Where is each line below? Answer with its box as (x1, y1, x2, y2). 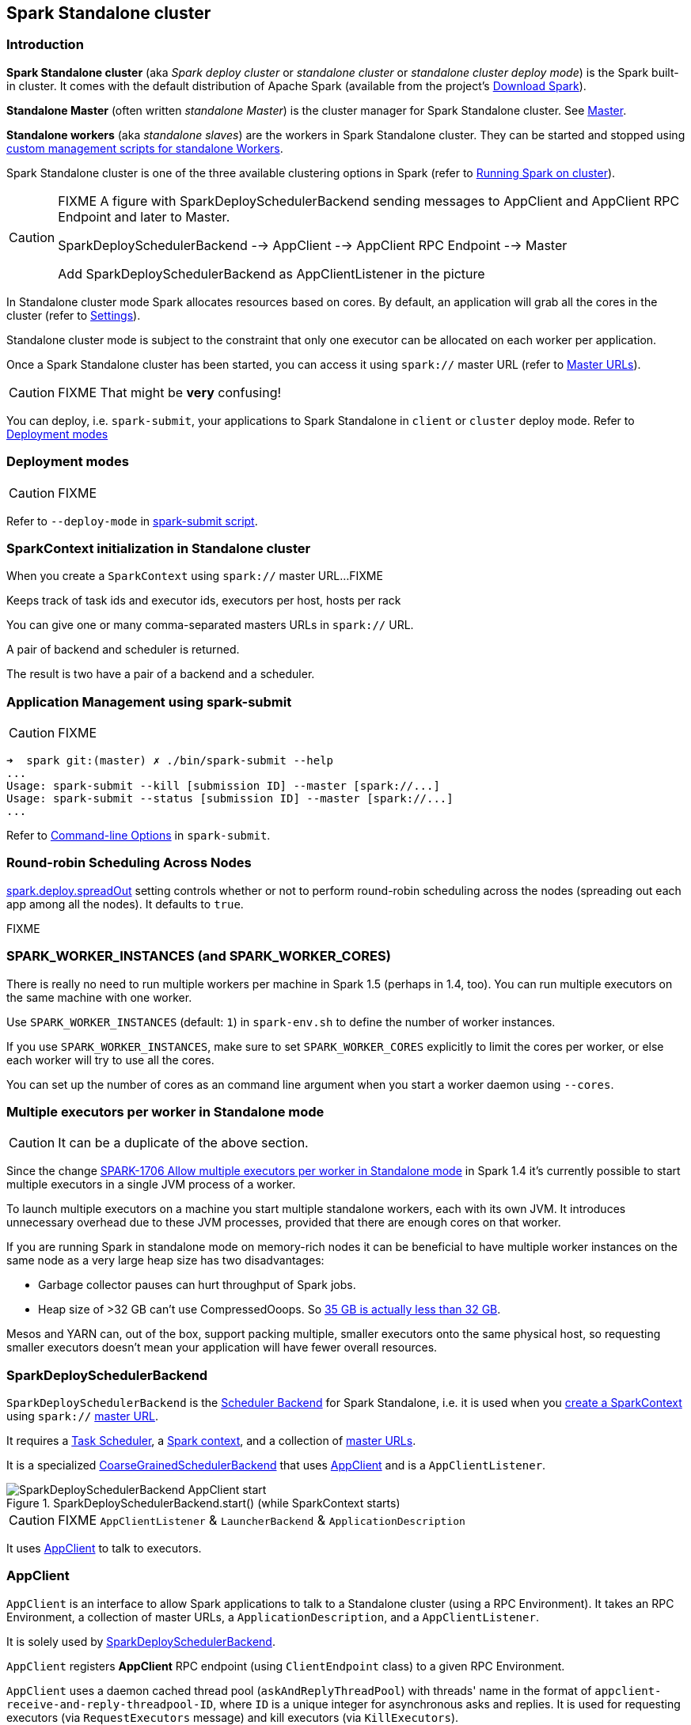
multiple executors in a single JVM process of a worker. (6, 1177, 296, 1192)
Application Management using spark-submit (6, 693, 292, 710)
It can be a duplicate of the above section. (58, 1135, 309, 1151)
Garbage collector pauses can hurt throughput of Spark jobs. (38, 1278, 356, 1292)
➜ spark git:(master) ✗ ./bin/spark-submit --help (6, 754, 334, 768)
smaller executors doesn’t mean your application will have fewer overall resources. (6, 1340, 438, 1355)
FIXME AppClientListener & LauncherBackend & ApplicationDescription (58, 1512, 465, 1529)
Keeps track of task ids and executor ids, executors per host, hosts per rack (6, 593, 401, 608)
